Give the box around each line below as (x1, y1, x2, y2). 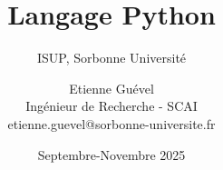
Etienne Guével (69, 78, 154, 97)
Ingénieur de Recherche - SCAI (25, 96, 198, 115)
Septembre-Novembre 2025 (37, 145, 186, 164)
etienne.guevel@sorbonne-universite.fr (7, 114, 216, 133)
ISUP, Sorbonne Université (36, 48, 187, 67)
